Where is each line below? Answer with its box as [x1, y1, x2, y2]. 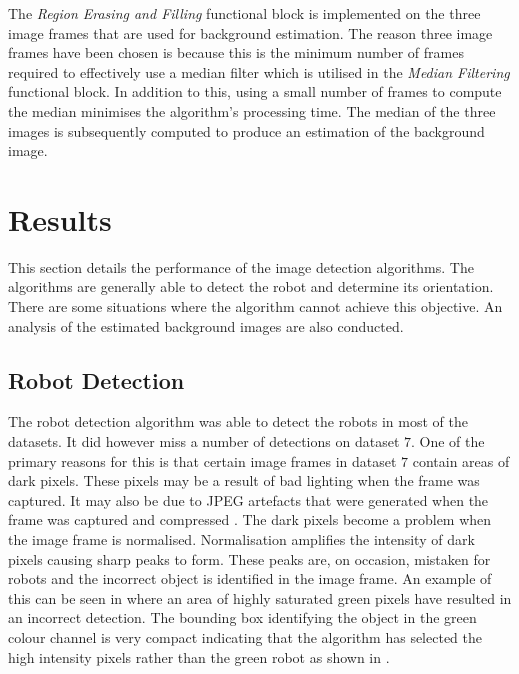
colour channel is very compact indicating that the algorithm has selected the [8, 626, 482, 647]
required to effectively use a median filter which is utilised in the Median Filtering [8, 61, 510, 82]
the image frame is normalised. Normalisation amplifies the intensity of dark [8, 529, 475, 550]
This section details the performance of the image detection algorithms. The [8, 256, 474, 277]
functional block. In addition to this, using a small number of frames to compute [8, 81, 502, 102]
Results [8, 198, 112, 239]
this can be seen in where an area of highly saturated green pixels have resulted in [8, 587, 512, 608]
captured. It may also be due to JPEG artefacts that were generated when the [8, 489, 489, 510]
